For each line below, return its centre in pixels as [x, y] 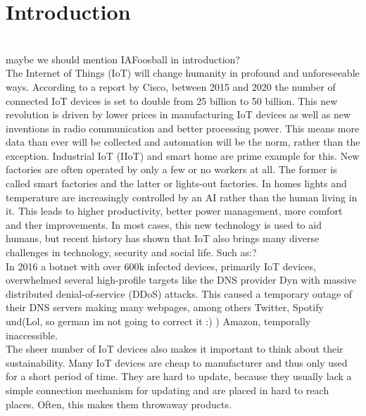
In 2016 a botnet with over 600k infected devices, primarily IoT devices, [161, 266]
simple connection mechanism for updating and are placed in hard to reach [168, 390]
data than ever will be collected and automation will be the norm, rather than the [183, 142]
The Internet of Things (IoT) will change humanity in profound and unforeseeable [183, 73]
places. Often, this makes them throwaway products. [119, 404]
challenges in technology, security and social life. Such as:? [131, 252]
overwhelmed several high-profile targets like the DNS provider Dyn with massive [181, 280]
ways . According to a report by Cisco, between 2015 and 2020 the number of [171, 86]
